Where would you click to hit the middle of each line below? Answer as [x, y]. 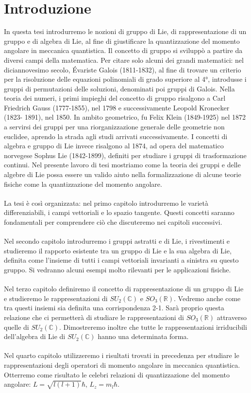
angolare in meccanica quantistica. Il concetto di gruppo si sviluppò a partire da [123, 50]
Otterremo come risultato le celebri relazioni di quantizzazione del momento [117, 374]
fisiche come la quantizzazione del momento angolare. [83, 184]
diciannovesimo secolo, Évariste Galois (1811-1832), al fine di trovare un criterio [123, 69]
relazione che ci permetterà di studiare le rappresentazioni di [94, 317]
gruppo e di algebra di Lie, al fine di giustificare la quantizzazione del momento [122, 41]
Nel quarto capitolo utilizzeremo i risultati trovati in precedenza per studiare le [122, 355]
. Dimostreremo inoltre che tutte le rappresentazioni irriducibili [153, 327]
